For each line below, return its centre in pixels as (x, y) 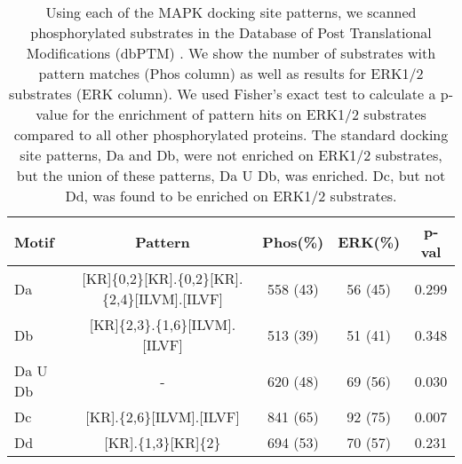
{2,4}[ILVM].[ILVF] (163, 299)
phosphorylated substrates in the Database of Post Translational (231, 32)
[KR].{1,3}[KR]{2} (163, 442)
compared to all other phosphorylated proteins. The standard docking (231, 134)
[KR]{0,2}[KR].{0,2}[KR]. (163, 278)
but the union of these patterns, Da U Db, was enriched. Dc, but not (231, 175)
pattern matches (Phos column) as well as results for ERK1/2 (231, 73)
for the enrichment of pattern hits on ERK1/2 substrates (249, 114)
